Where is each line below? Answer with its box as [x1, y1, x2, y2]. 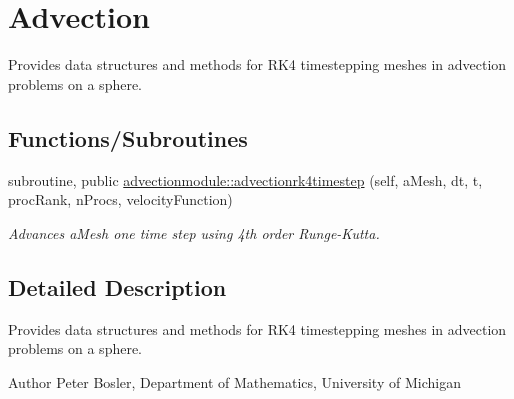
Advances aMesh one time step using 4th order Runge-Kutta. [8, 222, 380, 243]
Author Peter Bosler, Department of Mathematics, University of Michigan [8, 371, 461, 392]
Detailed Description [8, 271, 227, 302]
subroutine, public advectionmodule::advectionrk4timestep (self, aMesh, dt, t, [8, 169, 483, 190]
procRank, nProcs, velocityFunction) [8, 189, 233, 210]
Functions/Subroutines [8, 122, 248, 153]
